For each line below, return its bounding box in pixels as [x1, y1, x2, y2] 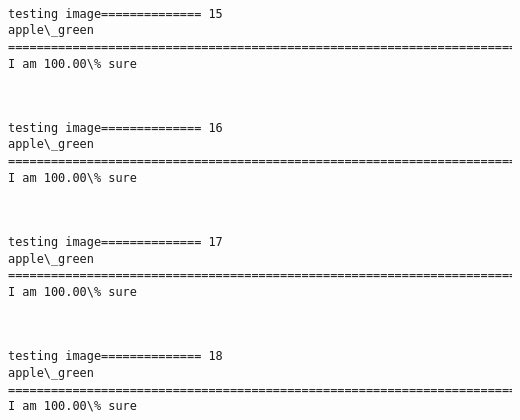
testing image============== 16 [8, 120, 223, 135]
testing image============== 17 [8, 235, 223, 250]
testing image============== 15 [8, 6, 223, 21]
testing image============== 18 [8, 349, 223, 364]
